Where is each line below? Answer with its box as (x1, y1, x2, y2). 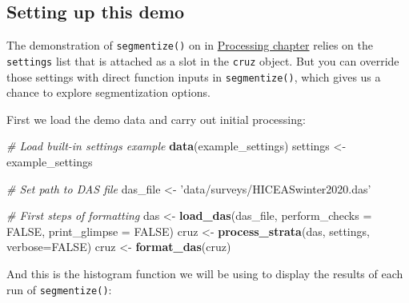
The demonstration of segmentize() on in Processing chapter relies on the (6, 37, 373, 54)
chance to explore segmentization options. (6, 84, 211, 101)
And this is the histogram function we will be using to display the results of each (6, 265, 403, 281)
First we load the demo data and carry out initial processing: (6, 110, 306, 127)
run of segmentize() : (6, 281, 112, 297)
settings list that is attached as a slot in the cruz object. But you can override (6, 52, 399, 69)
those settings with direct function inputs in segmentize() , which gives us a (6, 68, 381, 85)
